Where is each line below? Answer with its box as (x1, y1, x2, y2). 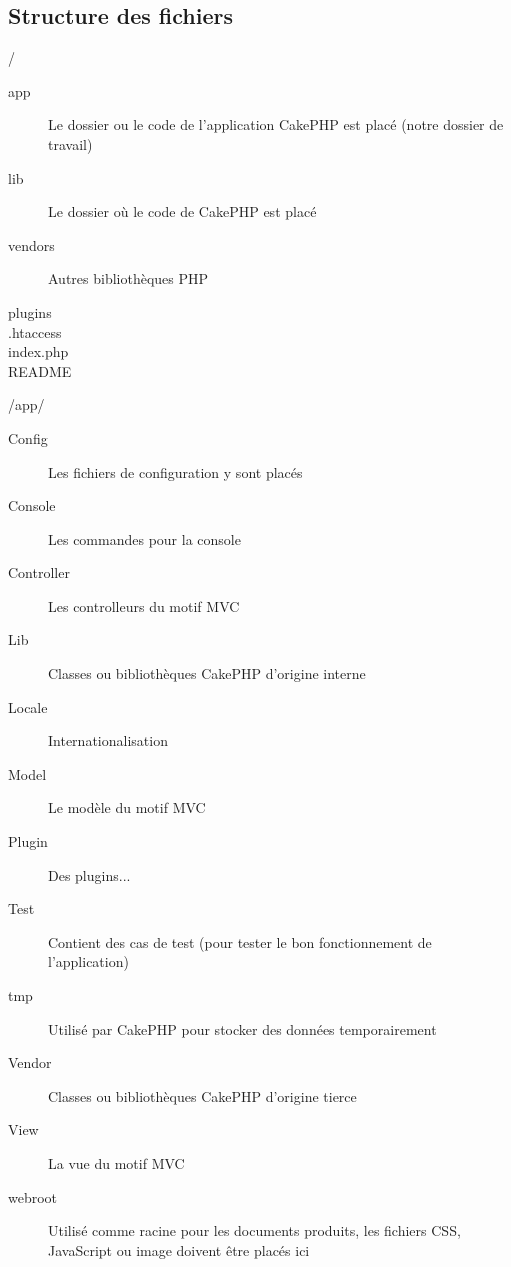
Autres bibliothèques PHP (48, 268, 209, 289)
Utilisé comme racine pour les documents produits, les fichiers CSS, (48, 1220, 461, 1241)
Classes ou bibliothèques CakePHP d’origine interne (48, 663, 366, 684)
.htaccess (8, 321, 62, 342)
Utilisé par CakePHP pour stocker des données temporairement (48, 1018, 437, 1039)
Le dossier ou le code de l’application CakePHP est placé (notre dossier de (48, 114, 504, 135)
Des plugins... (48, 864, 131, 885)
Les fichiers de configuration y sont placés (48, 461, 303, 482)
